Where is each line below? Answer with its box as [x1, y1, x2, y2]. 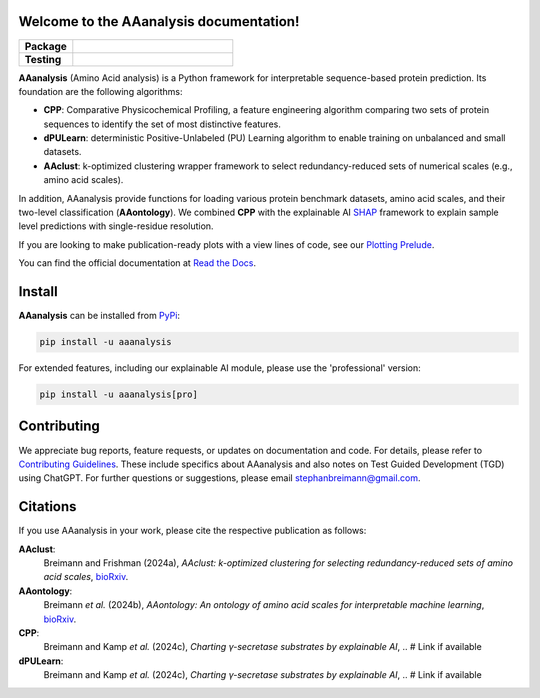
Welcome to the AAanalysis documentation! [18, 13, 300, 30]
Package [24, 39, 67, 53]
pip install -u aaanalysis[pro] [39, 389, 199, 400]
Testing [24, 52, 62, 66]
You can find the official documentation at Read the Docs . [18, 257, 257, 269]
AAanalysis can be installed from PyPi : [18, 310, 180, 322]
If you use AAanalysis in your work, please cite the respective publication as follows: [18, 525, 367, 537]
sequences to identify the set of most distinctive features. [43, 118, 282, 130]
